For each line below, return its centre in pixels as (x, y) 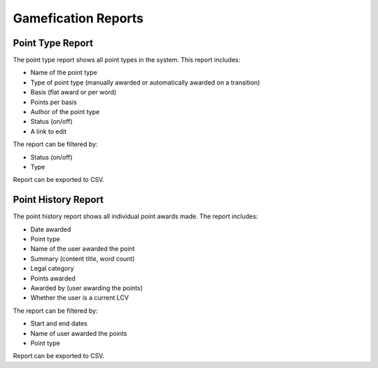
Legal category (52, 269)
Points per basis (54, 102)
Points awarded (53, 278)
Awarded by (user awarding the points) (87, 288)
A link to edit (48, 131)
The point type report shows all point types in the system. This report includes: (127, 60)
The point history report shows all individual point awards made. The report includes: (135, 216)
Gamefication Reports (78, 18)
